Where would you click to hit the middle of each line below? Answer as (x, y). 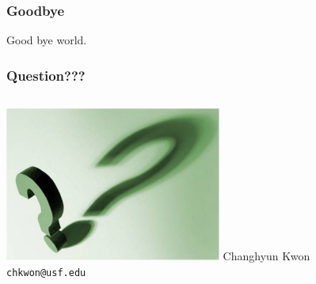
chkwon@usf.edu (46, 273)
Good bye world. (47, 40)
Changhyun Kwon (267, 256)
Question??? (46, 75)
